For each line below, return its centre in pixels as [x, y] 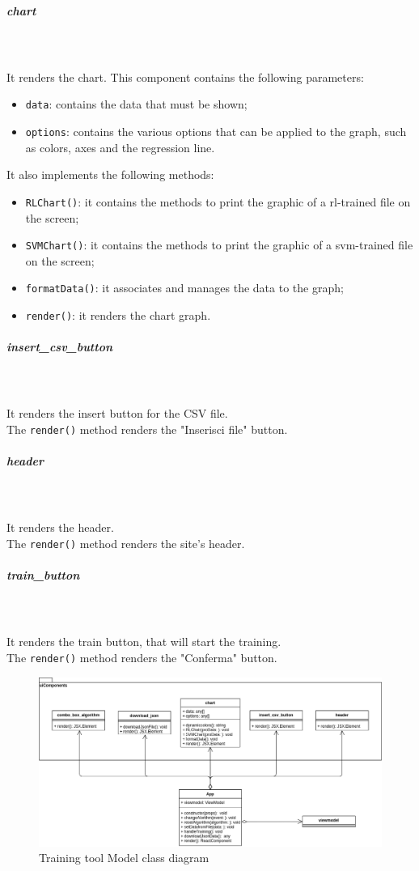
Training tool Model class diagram [124, 858]
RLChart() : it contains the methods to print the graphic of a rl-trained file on [218, 201]
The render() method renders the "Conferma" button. [142, 657]
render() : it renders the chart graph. [118, 315]
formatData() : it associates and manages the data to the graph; [184, 288]
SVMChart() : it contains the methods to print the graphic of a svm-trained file [219, 245]
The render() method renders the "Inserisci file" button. [147, 429]
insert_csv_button [60, 347]
